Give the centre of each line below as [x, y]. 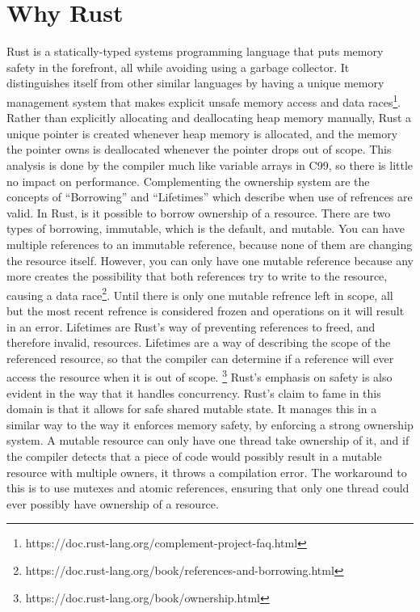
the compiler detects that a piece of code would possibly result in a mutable [194, 456]
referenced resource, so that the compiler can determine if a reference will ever [200, 358]
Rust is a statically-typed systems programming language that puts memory [195, 51]
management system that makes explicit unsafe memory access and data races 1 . [204, 100]
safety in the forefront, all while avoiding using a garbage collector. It [178, 67]
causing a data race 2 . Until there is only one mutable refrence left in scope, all [200, 293]
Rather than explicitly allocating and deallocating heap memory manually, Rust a [209, 118]
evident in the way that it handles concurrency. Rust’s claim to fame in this [194, 393]
